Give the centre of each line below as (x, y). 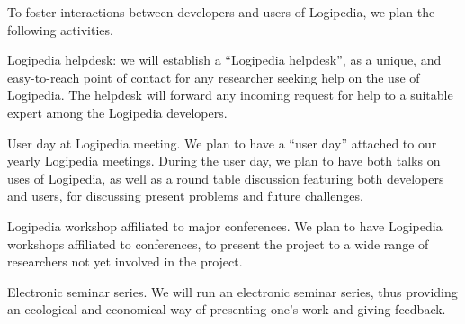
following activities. (60, 29)
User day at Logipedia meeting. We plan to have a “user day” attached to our (222, 143)
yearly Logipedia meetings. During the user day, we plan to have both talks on (224, 161)
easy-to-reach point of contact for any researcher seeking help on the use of (214, 77)
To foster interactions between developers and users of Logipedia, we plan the (221, 12)
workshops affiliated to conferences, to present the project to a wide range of (218, 243)
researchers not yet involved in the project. (125, 261)
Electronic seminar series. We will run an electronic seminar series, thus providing (232, 291)
